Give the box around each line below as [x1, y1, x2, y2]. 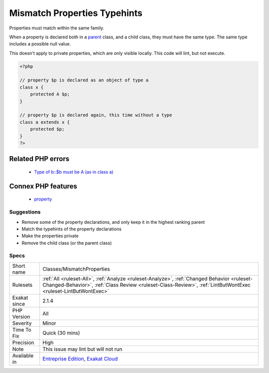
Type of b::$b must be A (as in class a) [34, 169, 114, 175]
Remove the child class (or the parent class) [21, 240, 112, 246]
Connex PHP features [9, 182, 77, 190]
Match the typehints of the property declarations [21, 226, 122, 232]
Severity [12, 320, 32, 327]
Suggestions [9, 208, 41, 215]
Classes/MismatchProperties [42, 265, 110, 272]
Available [12, 352, 34, 359]
